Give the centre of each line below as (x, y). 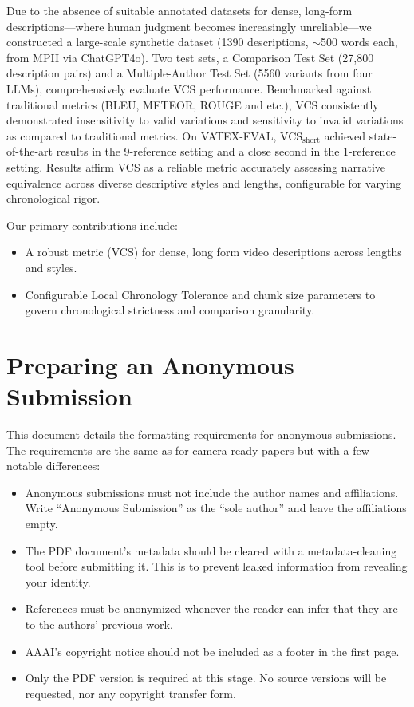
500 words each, (359, 42)
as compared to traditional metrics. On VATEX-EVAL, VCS (155, 135)
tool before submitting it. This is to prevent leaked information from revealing (216, 566)
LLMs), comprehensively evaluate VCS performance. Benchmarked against (189, 88)
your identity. (58, 581)
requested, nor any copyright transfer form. (130, 693)
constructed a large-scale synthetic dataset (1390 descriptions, (158, 42)
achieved (345, 135)
